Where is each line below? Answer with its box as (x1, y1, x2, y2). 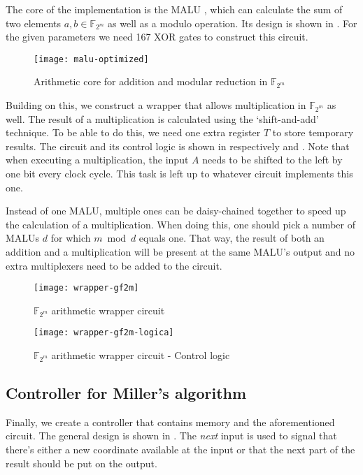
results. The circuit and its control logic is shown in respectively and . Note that (6, 138, 350, 153)
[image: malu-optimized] (34, 54, 149, 64)
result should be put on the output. (6, 455, 157, 470)
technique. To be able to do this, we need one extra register (6, 125, 261, 140)
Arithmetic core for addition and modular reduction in (34, 74, 268, 89)
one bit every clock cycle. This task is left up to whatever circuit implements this (6, 166, 353, 180)
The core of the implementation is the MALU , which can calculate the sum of (6, 2, 343, 16)
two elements (6, 15, 61, 30)
